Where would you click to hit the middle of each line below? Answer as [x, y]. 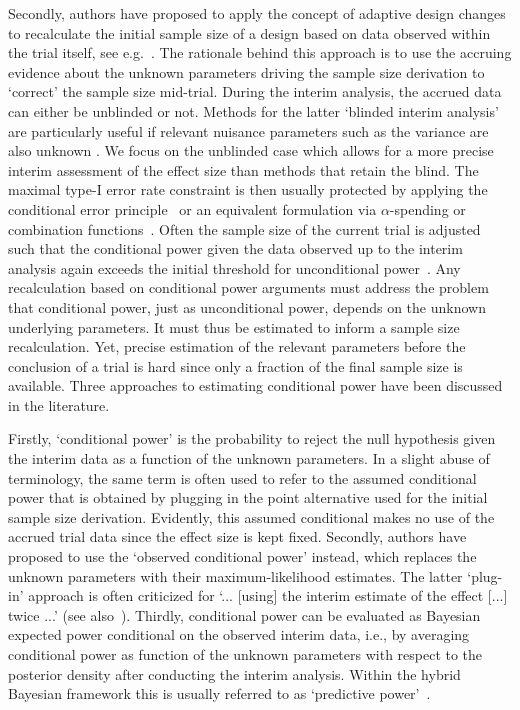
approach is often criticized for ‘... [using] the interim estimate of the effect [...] [268, 595]
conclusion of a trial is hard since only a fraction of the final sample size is [235, 365]
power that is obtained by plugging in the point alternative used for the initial [248, 497]
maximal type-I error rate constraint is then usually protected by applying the [248, 189]
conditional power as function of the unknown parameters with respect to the [245, 654]
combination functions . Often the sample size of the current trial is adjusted [244, 228]
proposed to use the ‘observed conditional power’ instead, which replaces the [242, 556]
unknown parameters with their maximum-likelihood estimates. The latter [235, 575]
